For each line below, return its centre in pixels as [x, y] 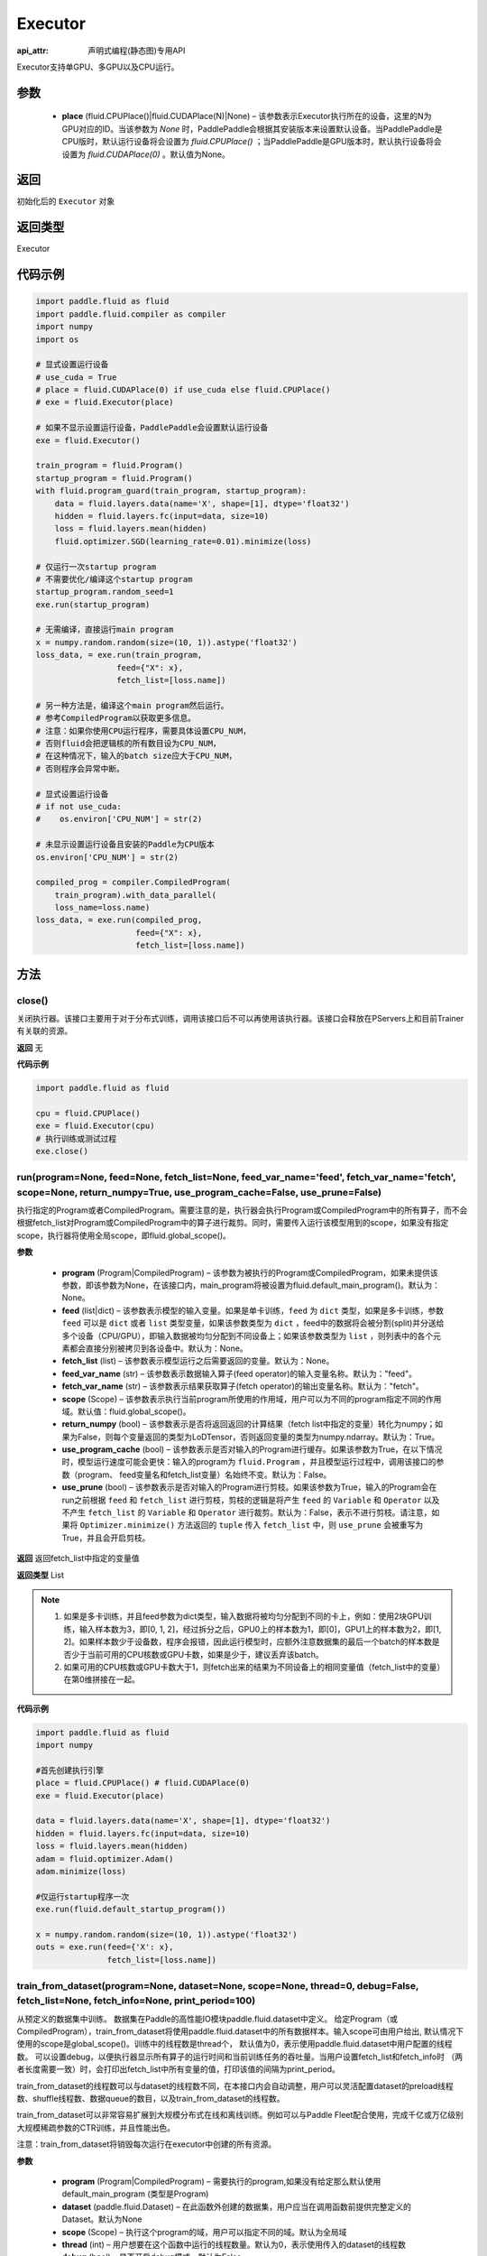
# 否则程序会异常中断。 [80, 768]
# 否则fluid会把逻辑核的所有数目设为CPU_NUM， [128, 743]
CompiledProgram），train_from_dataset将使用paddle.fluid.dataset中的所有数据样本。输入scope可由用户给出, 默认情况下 [240, 2031]
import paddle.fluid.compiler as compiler [131, 314]
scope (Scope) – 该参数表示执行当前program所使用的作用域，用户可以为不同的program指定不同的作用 [252, 1399]
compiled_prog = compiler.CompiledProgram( [133, 883]
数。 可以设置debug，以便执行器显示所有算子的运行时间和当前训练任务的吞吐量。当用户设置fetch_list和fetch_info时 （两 [240, 2057]
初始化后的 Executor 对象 [66, 201]
